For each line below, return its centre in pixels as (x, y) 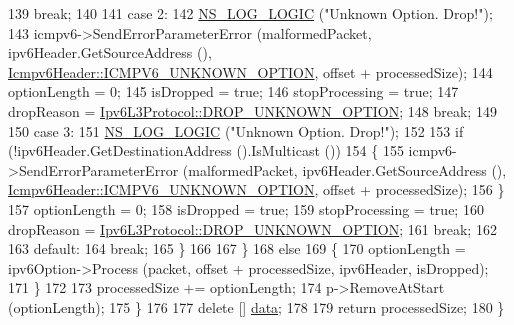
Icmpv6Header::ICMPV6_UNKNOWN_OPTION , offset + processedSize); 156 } (256, 189)
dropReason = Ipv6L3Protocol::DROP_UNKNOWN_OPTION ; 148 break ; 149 (252, 110)
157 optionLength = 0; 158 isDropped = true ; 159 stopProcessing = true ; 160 (246, 208)
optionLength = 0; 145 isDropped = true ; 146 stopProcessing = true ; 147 (233, 91)
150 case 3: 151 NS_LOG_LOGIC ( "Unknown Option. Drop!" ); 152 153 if (236, 130)
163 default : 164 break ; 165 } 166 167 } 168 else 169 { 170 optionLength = (237, 248)
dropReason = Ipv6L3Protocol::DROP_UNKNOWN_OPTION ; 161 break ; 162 (252, 228)
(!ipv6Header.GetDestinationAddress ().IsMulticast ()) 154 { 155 (206, 150)
